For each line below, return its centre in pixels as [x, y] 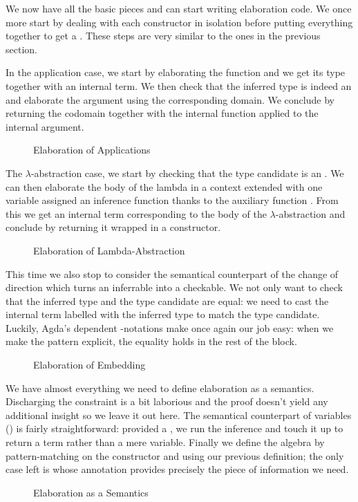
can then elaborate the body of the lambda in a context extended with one [164, 186]
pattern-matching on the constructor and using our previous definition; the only [175, 455]
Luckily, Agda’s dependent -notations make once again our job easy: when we [170, 327]
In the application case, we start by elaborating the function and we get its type [176, 72]
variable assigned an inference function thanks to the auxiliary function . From [172, 200]
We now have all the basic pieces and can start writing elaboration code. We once [179, 8]
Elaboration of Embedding [89, 365]
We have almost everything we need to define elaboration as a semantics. [160, 388]
